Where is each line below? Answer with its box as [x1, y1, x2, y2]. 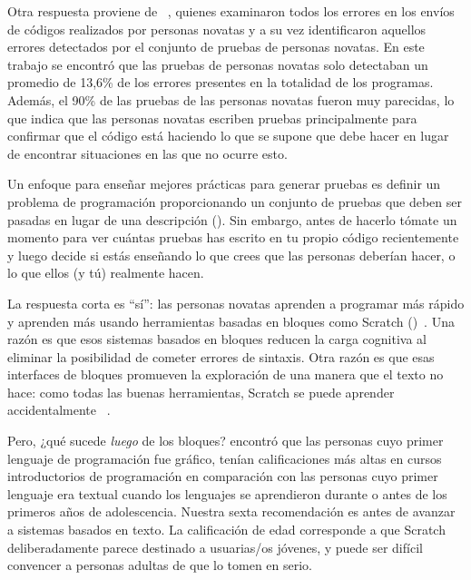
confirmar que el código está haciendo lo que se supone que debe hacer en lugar [7, 126, 449, 145]
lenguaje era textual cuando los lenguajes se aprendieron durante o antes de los [7, 484, 447, 503]
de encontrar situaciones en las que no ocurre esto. [7, 143, 288, 162]
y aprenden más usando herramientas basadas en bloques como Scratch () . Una [7, 311, 455, 330]
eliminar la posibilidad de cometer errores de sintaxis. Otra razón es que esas [7, 347, 435, 366]
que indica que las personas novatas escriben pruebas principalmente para [7, 108, 417, 127]
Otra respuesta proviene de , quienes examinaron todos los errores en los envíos [7, 2, 455, 20]
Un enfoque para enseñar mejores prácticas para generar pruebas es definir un [7, 174, 441, 193]
